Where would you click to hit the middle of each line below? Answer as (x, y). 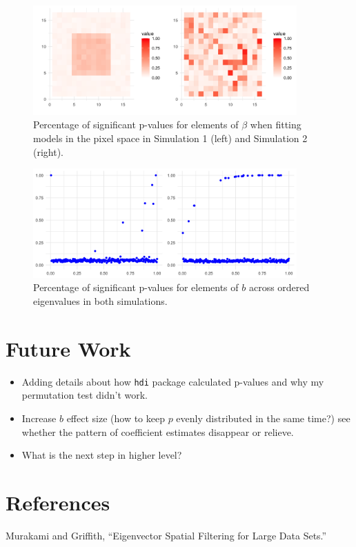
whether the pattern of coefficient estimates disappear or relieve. (158, 431)
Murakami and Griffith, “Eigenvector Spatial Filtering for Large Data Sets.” (166, 535)
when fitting (276, 125)
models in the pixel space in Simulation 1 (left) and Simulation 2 (170, 138)
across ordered (279, 287)
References (58, 502)
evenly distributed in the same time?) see (263, 418)
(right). (49, 151)
